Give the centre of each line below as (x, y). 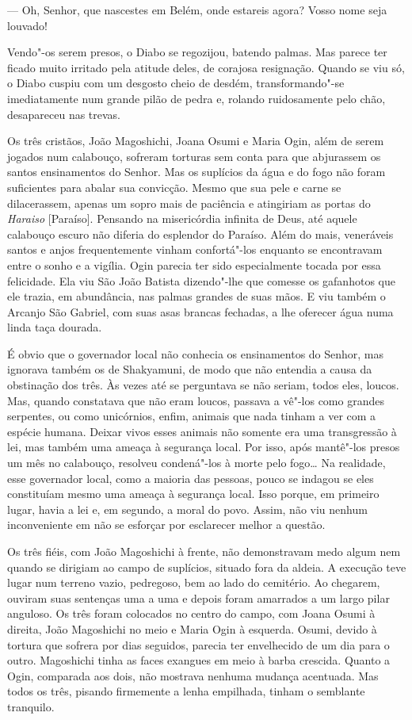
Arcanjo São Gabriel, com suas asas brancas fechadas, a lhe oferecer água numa (200, 311)
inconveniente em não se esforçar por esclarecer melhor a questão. (166, 525)
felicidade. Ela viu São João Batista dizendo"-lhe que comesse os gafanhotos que (201, 280)
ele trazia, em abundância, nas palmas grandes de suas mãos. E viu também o (196, 296)
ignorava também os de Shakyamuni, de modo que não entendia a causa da (190, 369)
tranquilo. (31, 706)
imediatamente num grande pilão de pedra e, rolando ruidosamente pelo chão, (196, 98)
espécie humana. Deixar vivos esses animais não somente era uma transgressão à (202, 431)
